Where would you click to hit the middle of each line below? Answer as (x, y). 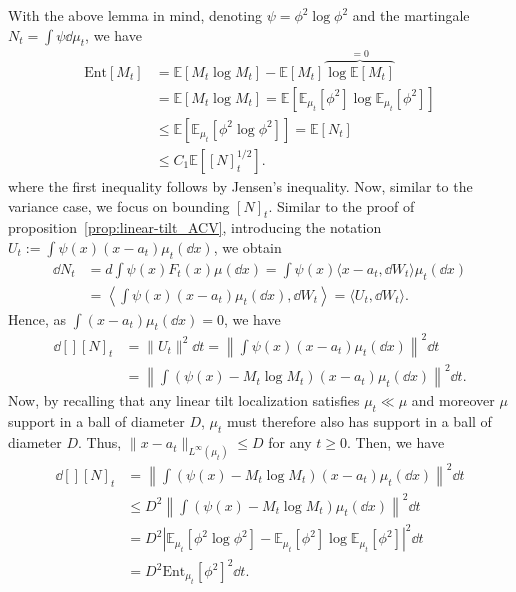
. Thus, (99, 442)
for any (290, 442)
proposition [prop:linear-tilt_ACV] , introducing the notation (195, 227)
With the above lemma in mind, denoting (135, 15)
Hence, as (37, 318)
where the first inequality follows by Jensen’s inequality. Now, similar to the (240, 185)
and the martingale (411, 15)
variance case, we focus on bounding (119, 205)
